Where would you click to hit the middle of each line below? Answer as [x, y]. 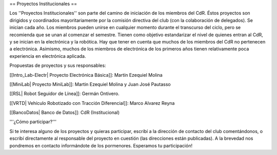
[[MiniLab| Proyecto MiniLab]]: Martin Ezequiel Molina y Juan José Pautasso [90, 84]
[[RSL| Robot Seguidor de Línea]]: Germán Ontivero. [65, 94]
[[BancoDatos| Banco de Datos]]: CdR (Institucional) [65, 113]
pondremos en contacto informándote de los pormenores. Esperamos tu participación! [101, 145]
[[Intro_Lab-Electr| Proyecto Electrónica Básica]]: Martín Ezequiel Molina [86, 75]
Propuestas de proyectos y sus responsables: [58, 65]
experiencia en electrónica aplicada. [48, 56]
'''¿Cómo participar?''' [33, 122]
